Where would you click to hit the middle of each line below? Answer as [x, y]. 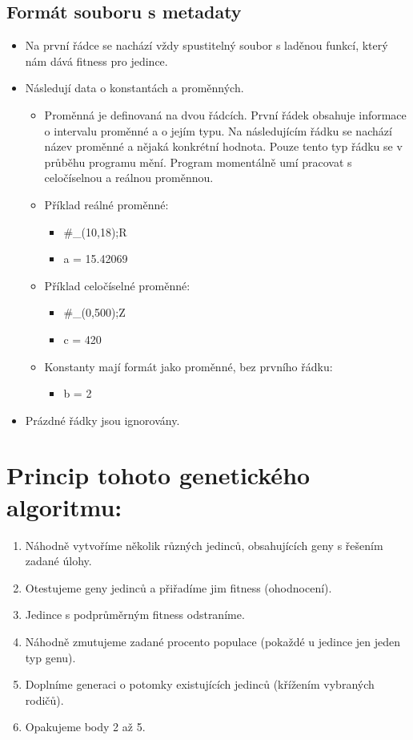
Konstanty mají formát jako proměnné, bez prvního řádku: [188, 366]
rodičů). [44, 700]
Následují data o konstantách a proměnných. [134, 88]
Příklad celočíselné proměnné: [117, 285]
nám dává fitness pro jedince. [96, 61]
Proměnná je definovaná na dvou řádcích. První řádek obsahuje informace [225, 114]
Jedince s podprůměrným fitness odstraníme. [135, 615]
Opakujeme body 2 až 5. [85, 727]
